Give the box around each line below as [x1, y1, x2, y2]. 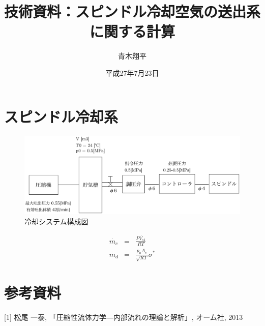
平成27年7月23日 [105, 67, 159, 78]
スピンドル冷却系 [4, 106, 119, 127]
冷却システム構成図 [24, 216, 89, 226]
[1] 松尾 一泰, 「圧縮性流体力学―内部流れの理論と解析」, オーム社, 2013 [4, 311, 243, 322]
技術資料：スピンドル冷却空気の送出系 [4, 1, 261, 22]
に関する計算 [89, 21, 175, 42]
